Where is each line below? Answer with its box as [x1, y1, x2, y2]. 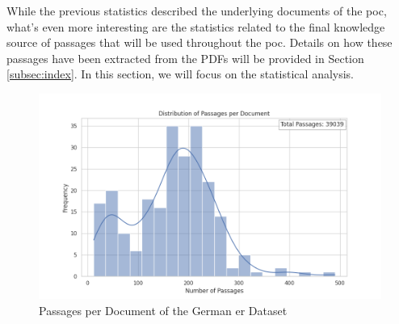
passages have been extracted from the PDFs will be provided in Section [6, 49, 364, 66]
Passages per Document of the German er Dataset [39, 301, 288, 318]
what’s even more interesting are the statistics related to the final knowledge [6, 18, 385, 35]
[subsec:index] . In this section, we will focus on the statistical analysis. [6, 65, 355, 82]
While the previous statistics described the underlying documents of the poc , [6, 2, 387, 19]
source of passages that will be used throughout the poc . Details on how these [6, 34, 393, 51]
